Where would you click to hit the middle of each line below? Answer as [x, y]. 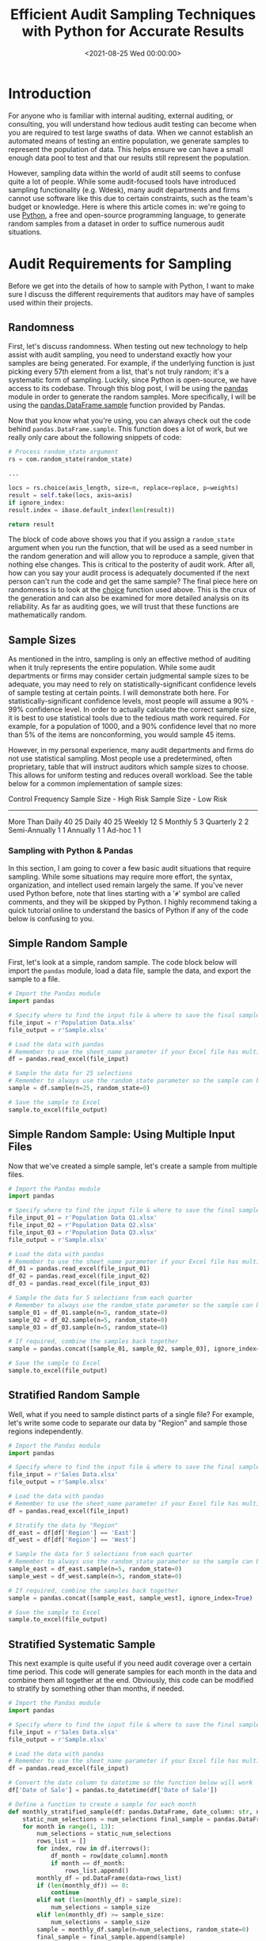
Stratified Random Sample [74, 1395]
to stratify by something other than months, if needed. [96, 1688]
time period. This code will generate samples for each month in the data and [133, 1672]
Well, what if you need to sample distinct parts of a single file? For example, [131, 1414]
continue [65, 1893]
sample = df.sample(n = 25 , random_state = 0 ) [79, 1088]
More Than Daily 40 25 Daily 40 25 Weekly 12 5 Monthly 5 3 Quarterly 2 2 [129, 822]
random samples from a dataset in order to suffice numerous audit [116, 223]
